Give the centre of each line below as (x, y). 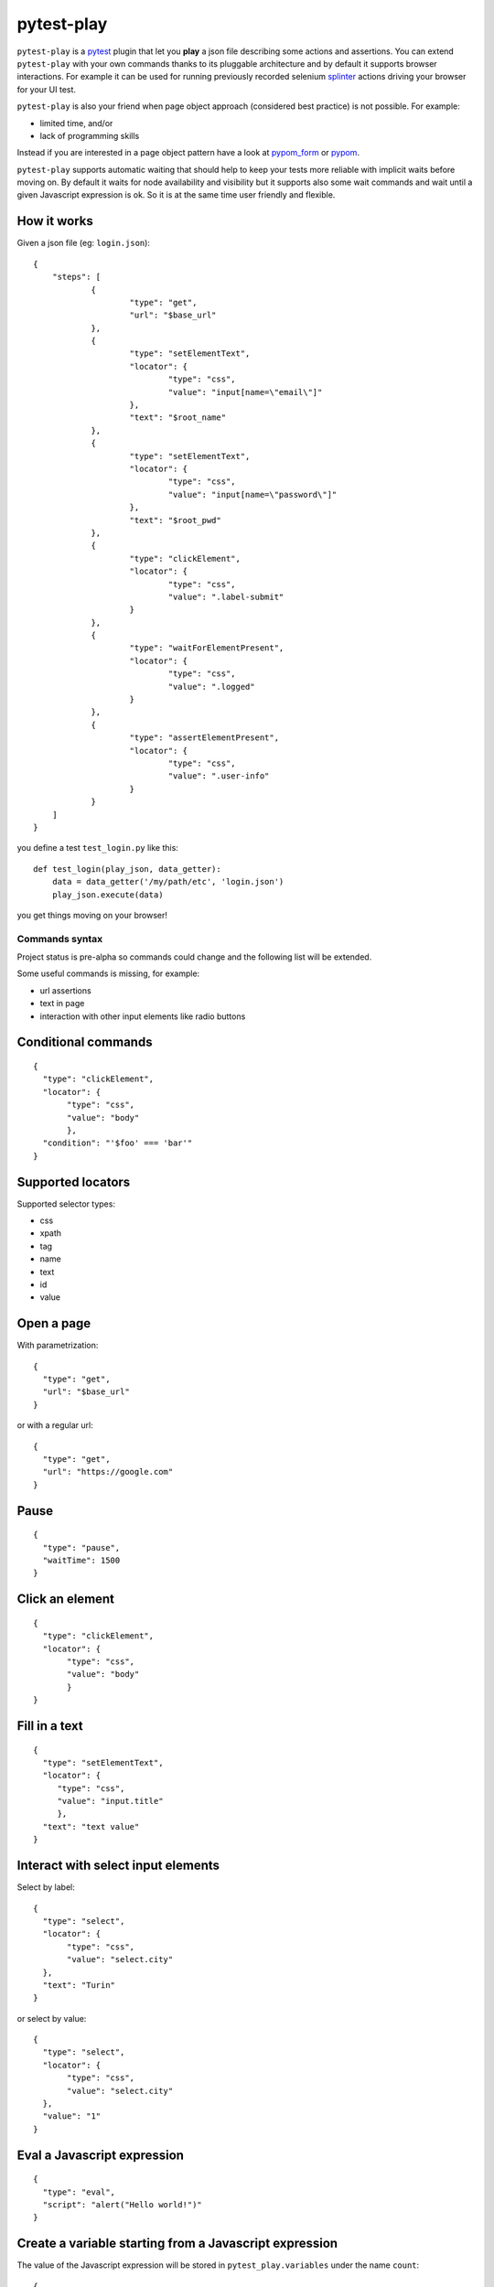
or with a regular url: (55, 1425)
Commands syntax (60, 939)
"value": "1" (72, 2116)
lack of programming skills (90, 135)
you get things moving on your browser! (92, 915)
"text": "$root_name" (178, 418)
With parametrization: (58, 1346)
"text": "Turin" (79, 1985)
